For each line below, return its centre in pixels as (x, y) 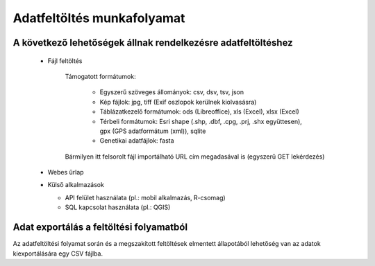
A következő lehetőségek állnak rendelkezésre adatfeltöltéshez (153, 43)
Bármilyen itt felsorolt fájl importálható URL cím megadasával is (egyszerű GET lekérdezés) (195, 157)
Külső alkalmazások (76, 185)
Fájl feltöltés (65, 61)
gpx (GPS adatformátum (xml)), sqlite (153, 131)
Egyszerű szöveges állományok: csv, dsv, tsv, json (172, 92)
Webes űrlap (66, 172)
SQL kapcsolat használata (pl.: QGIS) (118, 207)
